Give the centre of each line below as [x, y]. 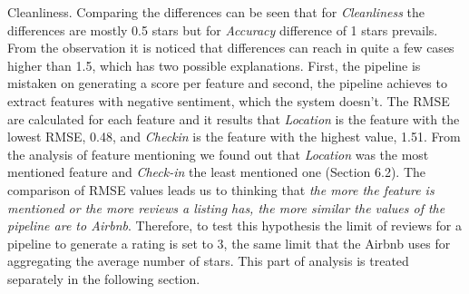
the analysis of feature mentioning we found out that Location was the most [218, 154]
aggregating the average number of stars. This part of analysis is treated [208, 261]
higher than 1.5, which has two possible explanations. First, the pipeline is [214, 65]
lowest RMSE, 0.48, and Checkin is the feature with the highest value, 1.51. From [234, 137]
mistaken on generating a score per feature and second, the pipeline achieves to [227, 83]
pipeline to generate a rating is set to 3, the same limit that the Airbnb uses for [229, 243]
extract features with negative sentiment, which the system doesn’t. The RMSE [229, 100]
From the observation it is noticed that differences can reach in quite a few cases [231, 48]
